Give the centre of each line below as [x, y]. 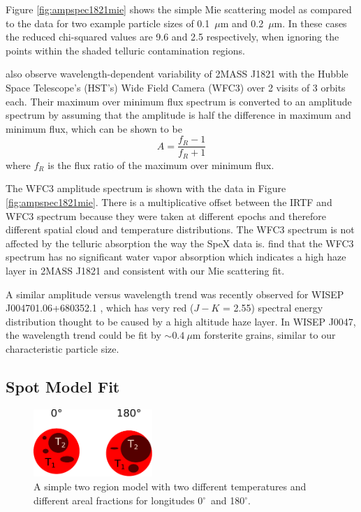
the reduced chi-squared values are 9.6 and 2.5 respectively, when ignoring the [172, 37]
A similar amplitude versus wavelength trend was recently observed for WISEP [175, 294]
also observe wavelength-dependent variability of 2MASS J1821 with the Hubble [177, 74]
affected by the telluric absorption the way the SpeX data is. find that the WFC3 [180, 243]
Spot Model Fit [63, 386]
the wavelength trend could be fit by [83, 335]
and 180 [228, 500]
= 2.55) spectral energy [273, 308]
